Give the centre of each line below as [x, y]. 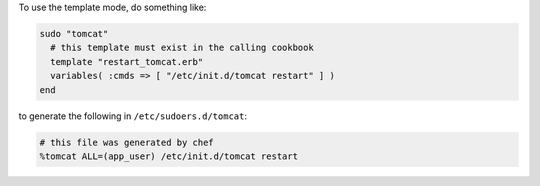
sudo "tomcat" [74, 33]
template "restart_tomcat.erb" [127, 61]
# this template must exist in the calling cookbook [182, 48]
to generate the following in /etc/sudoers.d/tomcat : [132, 116]
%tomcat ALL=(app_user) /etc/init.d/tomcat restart [169, 156]
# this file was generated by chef [126, 142]
